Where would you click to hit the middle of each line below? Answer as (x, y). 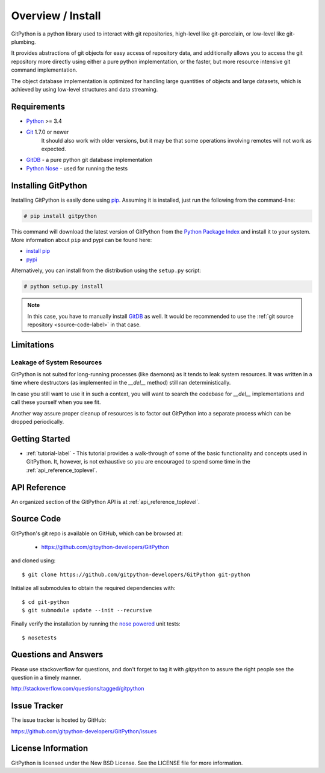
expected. (54, 149)
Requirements (38, 106)
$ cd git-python (46, 602)
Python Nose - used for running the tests (77, 168)
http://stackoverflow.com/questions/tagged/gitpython (78, 689)
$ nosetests (39, 638)
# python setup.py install (63, 287)
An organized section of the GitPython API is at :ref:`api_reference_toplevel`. (105, 501)
